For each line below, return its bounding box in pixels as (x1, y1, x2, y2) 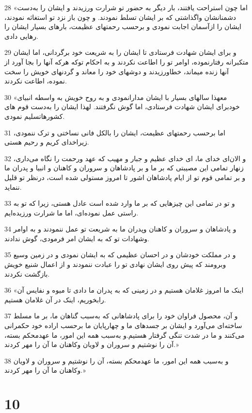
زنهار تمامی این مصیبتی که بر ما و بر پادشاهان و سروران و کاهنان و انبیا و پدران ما (4, 163, 244, 173)
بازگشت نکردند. (4, 268, 50, 279)
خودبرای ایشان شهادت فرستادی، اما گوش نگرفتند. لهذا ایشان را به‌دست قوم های (4, 101, 240, 112)
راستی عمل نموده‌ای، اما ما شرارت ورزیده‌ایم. (4, 207, 139, 217)
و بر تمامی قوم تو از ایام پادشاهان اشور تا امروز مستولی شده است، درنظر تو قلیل (4, 172, 246, 182)
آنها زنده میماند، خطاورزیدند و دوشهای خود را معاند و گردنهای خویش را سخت (4, 66, 229, 76)
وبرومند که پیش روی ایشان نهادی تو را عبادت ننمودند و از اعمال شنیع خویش (4, 259, 226, 269)
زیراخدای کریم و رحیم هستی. (4, 137, 89, 147)
